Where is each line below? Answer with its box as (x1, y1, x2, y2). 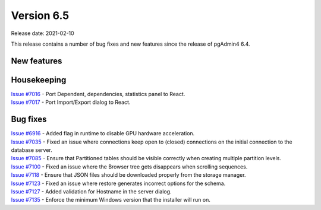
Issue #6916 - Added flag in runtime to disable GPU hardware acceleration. (11, 130, 195, 137)
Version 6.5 (11, 9, 70, 22)
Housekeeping (11, 75, 67, 85)
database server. (11, 146, 53, 154)
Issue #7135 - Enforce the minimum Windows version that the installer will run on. (11, 196, 210, 203)
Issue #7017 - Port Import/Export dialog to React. (11, 98, 131, 106)
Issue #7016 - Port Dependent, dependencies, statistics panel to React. (11, 90, 185, 97)
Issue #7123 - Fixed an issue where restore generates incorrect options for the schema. (11, 180, 226, 187)
